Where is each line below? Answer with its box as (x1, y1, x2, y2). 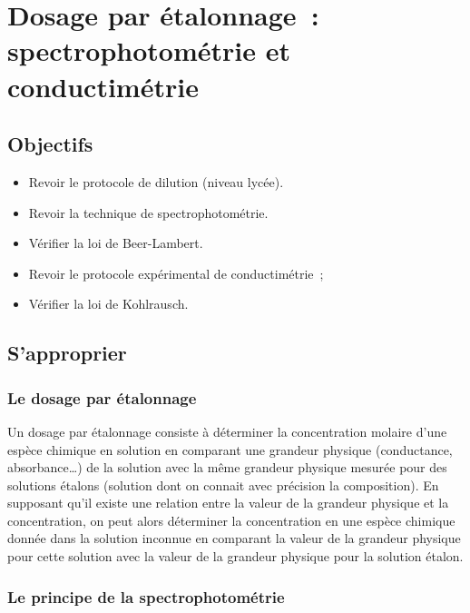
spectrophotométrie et (7, 32, 291, 69)
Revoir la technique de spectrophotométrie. (28, 203, 269, 222)
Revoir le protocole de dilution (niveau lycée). (28, 172, 284, 191)
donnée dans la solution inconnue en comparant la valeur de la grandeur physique (7, 529, 461, 548)
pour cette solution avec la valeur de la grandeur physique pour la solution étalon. (7, 547, 464, 566)
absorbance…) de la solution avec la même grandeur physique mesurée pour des (7, 458, 447, 477)
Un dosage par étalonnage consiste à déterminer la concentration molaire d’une (7, 421, 447, 440)
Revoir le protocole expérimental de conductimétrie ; (28, 263, 324, 282)
